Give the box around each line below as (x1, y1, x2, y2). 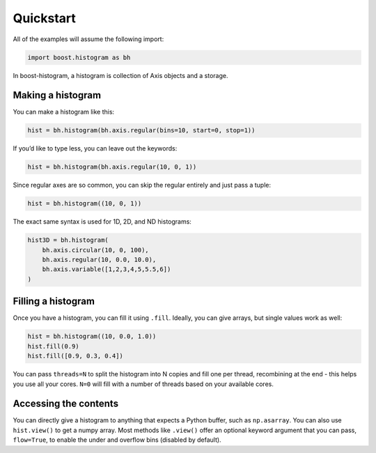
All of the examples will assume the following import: (13, 35, 164, 43)
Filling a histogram (13, 295, 95, 307)
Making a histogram (13, 89, 101, 101)
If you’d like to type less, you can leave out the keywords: (13, 144, 178, 153)
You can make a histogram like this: (13, 108, 115, 116)
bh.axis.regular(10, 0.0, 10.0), (42, 256, 157, 264)
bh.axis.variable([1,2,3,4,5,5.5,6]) (42, 266, 171, 273)
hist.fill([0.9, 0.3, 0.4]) (27, 352, 123, 360)
